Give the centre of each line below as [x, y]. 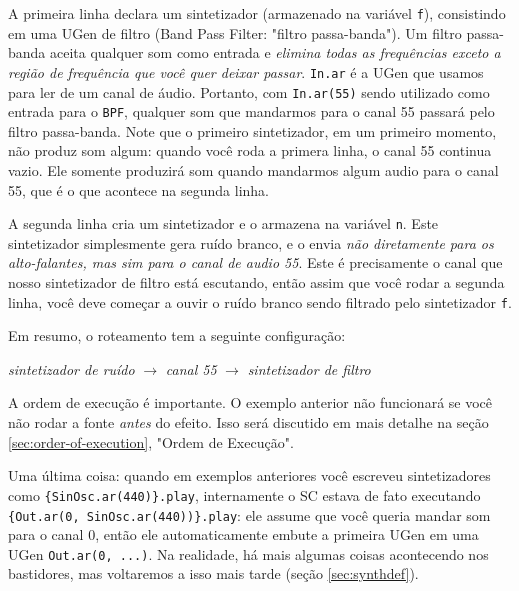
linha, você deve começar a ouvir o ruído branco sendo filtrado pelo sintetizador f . [260, 301]
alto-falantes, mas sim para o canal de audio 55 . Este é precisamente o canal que [255, 262]
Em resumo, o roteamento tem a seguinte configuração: [177, 335]
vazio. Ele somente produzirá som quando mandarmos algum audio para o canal [253, 170]
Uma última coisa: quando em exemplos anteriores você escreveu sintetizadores [249, 475]
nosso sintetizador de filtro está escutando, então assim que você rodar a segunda [256, 282]
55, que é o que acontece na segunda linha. [139, 189]
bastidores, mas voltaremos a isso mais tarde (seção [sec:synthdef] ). [213, 573]
